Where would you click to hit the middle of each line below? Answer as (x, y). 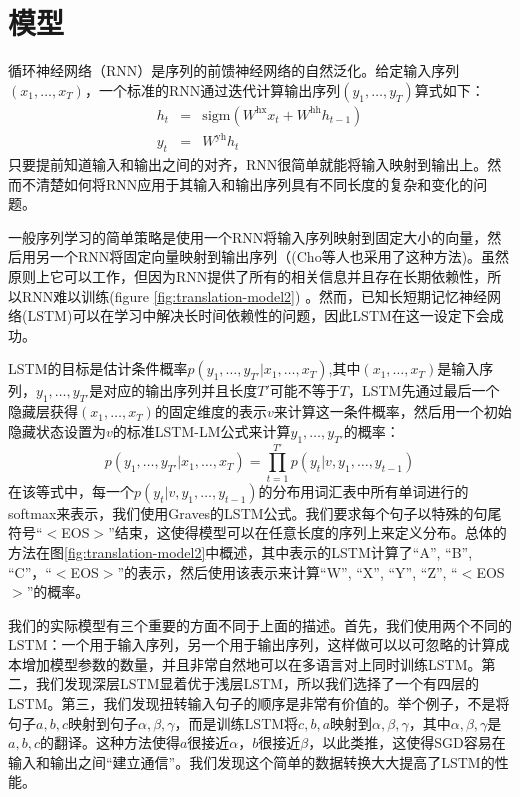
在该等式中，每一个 (71, 490)
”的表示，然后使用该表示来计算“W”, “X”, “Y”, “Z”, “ (287, 571)
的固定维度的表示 (210, 411)
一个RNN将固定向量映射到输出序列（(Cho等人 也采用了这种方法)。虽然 (279, 256)
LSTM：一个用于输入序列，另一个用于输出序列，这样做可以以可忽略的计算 (252, 644)
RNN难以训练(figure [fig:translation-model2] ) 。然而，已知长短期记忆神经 (254, 295)
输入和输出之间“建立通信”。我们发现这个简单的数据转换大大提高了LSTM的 (251, 761)
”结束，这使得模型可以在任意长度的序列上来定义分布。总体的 (307, 532)
